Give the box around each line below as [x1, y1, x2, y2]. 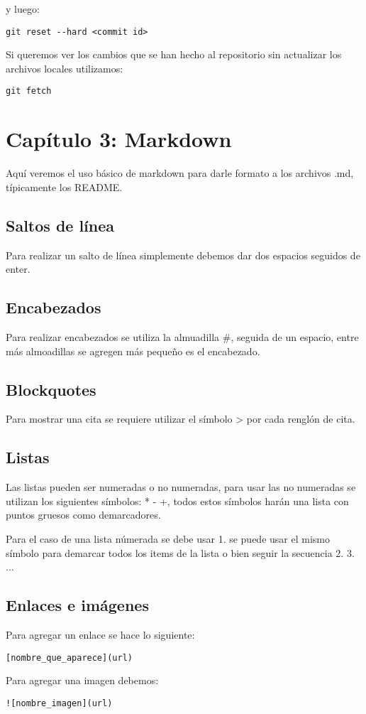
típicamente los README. [6, 179, 123, 194]
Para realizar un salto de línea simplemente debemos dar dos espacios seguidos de [6, 247, 360, 262]
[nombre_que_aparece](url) [6, 652, 133, 663]
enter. [6, 261, 30, 276]
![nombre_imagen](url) [6, 698, 113, 708]
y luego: [6, 1, 40, 16]
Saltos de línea [6, 214, 115, 236]
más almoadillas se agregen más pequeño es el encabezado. [6, 343, 260, 358]
